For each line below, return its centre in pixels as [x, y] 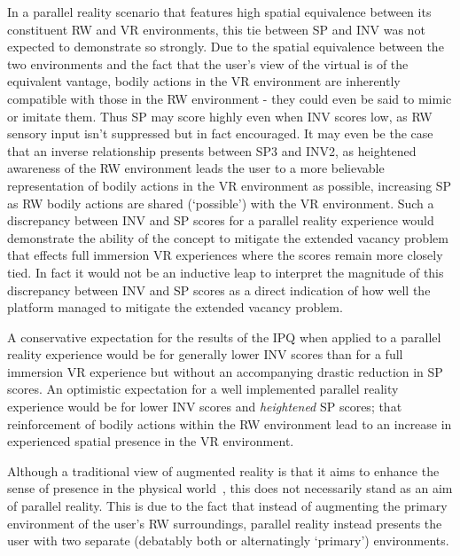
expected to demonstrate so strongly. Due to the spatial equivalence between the [226, 47]
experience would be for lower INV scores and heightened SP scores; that [205, 407]
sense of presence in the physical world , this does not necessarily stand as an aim [230, 488]
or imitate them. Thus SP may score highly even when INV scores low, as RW [220, 116]
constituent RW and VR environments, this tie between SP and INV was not [216, 29]
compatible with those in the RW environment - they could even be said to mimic [230, 98]
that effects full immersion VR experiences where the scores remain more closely [225, 255]
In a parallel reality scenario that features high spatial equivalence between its [219, 12]
